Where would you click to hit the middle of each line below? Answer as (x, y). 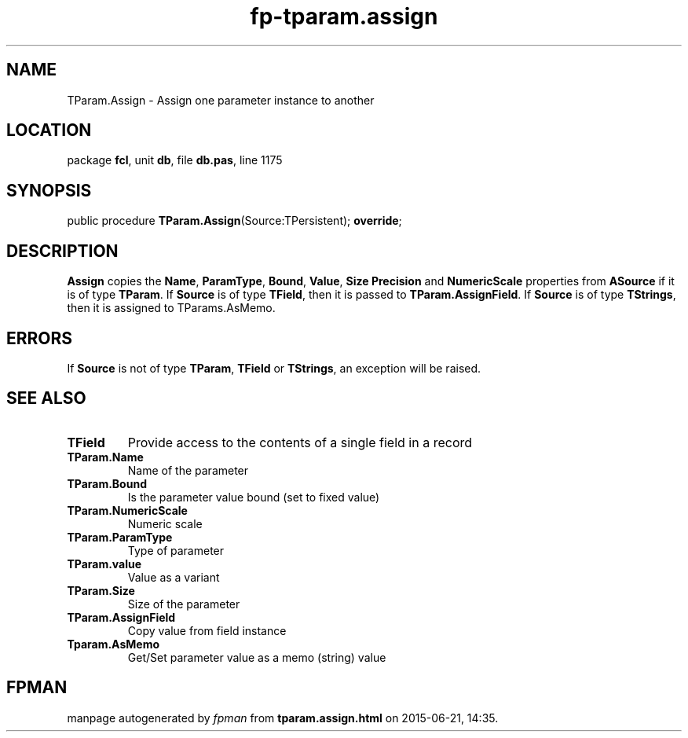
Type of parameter (176, 550)
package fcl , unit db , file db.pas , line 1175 (175, 160)
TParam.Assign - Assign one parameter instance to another (221, 100)
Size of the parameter (184, 604)
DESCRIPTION (62, 251)
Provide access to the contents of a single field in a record (300, 442)
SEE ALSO (46, 398)
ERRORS (40, 338)
